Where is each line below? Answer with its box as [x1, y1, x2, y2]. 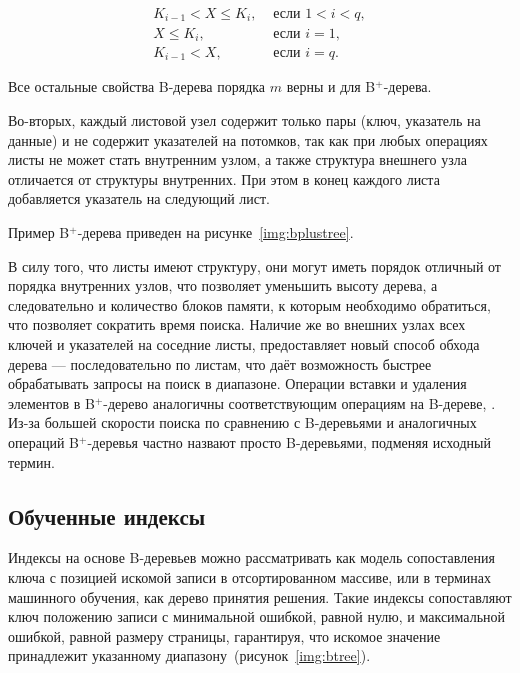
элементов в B [8, 392, 95, 413]
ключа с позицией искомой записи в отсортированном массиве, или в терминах [8, 566, 492, 587]
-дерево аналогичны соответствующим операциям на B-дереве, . [103, 392, 496, 413]
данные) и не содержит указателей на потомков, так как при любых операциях [8, 129, 488, 150]
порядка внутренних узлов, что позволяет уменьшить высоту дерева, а [8, 275, 438, 296]
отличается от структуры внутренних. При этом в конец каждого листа [8, 168, 440, 189]
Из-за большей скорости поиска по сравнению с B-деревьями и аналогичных [8, 412, 477, 433]
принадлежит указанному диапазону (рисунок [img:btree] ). [8, 645, 371, 666]
